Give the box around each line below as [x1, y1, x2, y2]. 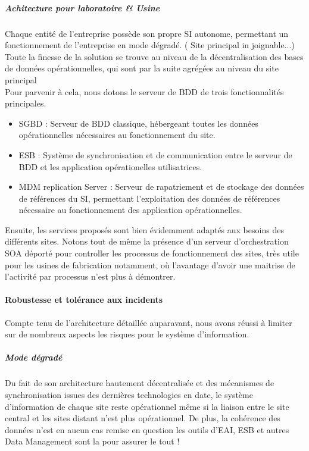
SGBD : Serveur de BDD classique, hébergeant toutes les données [18, 117, 258, 129]
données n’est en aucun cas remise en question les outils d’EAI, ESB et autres [5, 423, 289, 436]
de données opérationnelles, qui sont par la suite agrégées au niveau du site [5, 62, 279, 74]
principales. [5, 97, 46, 109]
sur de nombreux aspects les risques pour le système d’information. [5, 328, 249, 340]
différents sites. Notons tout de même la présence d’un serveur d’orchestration [5, 235, 289, 248]
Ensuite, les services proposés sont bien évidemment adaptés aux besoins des [5, 223, 284, 236]
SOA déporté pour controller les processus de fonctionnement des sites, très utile [5, 247, 299, 259]
